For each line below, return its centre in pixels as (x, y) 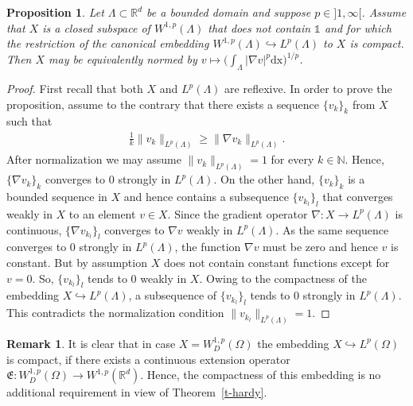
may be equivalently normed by (123, 59)
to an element (102, 213)
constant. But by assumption (77, 262)
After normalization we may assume (94, 159)
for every (292, 159)
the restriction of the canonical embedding (108, 43)
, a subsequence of (173, 295)
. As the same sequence (332, 229)
